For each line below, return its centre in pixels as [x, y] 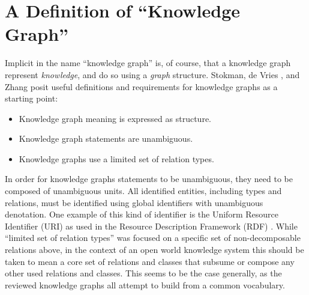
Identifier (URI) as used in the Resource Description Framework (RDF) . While [151, 226]
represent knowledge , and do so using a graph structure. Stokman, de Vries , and [152, 74]
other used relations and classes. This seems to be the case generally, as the [143, 273]
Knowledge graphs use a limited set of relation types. [116, 158]
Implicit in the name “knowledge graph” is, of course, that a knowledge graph [148, 63]
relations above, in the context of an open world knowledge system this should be [154, 250]
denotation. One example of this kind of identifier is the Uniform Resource [142, 214]
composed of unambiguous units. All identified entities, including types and [143, 191]
